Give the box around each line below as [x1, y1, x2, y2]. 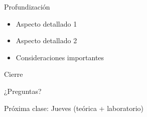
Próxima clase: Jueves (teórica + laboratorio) [4, 102, 143, 113]
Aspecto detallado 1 [16, 18, 77, 29]
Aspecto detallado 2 [16, 35, 77, 46]
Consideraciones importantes [16, 52, 104, 62]
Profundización [4, 2, 50, 12]
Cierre [4, 69, 23, 79]
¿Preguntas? [4, 85, 42, 96]
